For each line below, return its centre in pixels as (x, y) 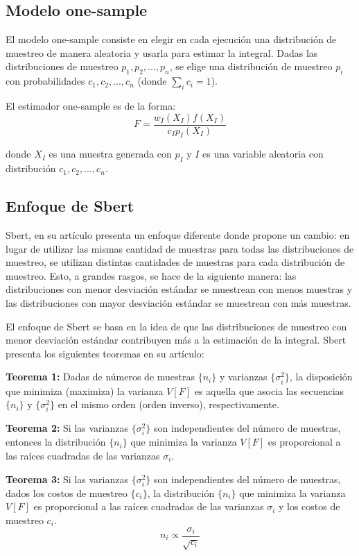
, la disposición (321, 377)
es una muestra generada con (110, 154)
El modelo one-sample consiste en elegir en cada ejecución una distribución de (171, 39)
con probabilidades (45, 81)
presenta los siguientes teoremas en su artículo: (105, 353)
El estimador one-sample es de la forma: (91, 105)
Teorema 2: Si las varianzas (67, 428)
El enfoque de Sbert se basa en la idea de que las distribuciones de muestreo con (176, 326)
